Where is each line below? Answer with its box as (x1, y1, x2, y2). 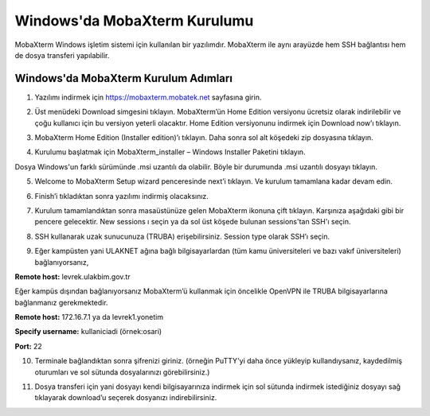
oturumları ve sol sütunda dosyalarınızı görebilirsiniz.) (34, 367, 210, 377)
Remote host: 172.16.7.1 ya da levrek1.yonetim (14, 313, 163, 322)
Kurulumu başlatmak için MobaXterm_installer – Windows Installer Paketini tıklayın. (34, 147, 306, 157)
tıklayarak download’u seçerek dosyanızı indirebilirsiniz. (34, 393, 217, 402)
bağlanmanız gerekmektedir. (14, 297, 108, 307)
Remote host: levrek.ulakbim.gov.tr (14, 271, 131, 282)
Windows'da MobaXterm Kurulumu (14, 12, 254, 29)
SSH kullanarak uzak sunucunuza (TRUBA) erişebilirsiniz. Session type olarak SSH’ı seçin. (34, 231, 330, 241)
